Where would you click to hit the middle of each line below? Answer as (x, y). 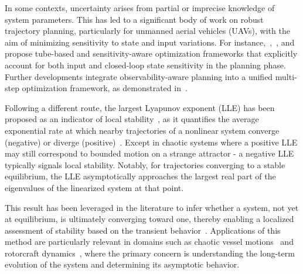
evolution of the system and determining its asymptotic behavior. (122, 264)
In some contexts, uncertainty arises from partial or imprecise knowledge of (140, 8)
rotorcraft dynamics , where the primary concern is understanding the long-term (150, 253)
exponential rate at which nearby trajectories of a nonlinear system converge (142, 130)
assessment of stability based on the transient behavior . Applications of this (143, 230)
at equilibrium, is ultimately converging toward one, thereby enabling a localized (149, 219)
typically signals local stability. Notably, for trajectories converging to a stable (145, 164)
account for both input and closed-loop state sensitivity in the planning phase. (145, 65)
